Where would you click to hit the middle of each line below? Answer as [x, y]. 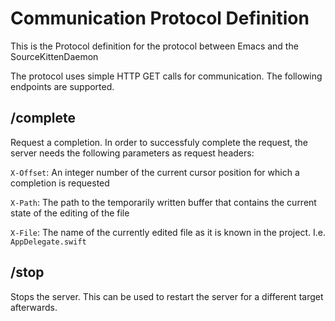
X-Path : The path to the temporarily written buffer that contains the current [163, 202]
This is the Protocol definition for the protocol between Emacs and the [154, 46]
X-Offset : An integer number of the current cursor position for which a [155, 172]
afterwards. [34, 307]
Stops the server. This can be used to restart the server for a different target [167, 296]
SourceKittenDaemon [54, 56]
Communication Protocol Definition [160, 18]
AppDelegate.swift [48, 242]
